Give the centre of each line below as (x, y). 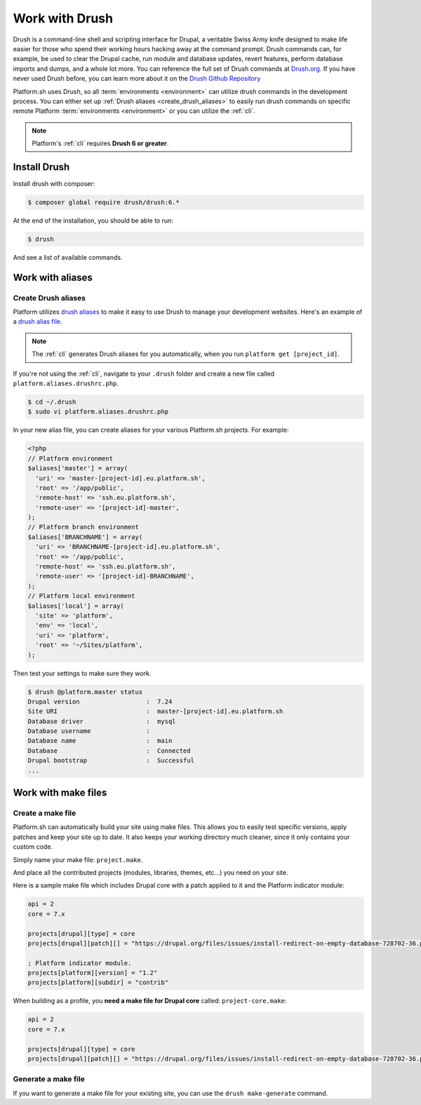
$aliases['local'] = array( (76, 606)
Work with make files (60, 793)
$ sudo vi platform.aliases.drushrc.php (98, 412)
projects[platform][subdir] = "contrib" (98, 982)
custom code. (33, 847)
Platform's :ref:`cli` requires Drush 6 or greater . (100, 143)
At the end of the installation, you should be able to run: (93, 220)
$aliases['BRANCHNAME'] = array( (85, 537)
